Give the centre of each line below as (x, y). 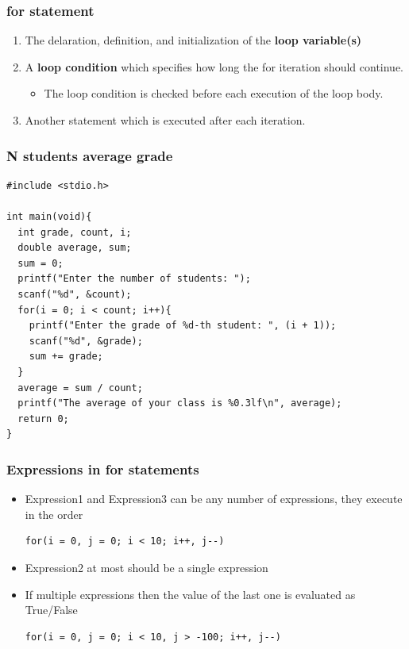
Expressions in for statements (103, 469)
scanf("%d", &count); (75, 294)
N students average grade (90, 155)
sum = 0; (41, 263)
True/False (51, 610)
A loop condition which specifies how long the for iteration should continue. (214, 66)
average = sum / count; (80, 388)
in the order (54, 514)
